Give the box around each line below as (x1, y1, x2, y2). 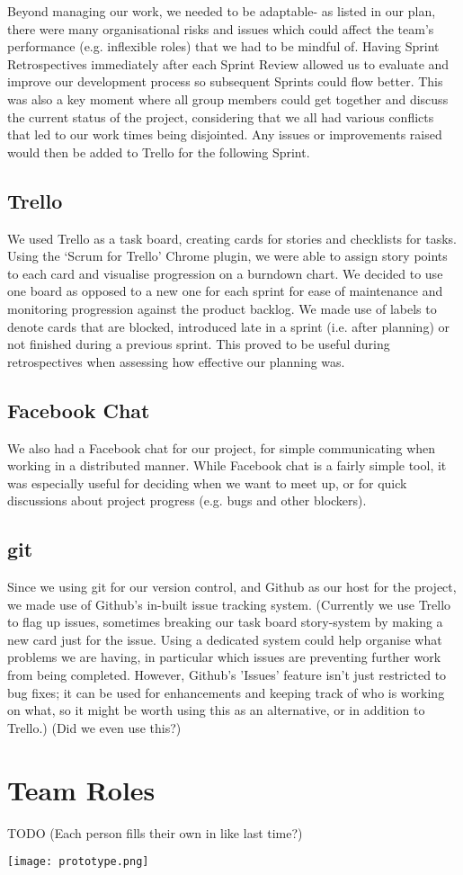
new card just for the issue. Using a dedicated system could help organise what (7, 629, 442, 648)
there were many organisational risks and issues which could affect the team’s (7, 19, 434, 38)
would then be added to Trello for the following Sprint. (7, 142, 310, 161)
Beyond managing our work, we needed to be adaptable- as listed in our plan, (7, 2, 436, 20)
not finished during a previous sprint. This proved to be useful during (7, 335, 390, 353)
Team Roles (7, 771, 156, 808)
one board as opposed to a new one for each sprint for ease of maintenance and (7, 281, 443, 300)
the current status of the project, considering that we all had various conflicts (7, 107, 434, 126)
